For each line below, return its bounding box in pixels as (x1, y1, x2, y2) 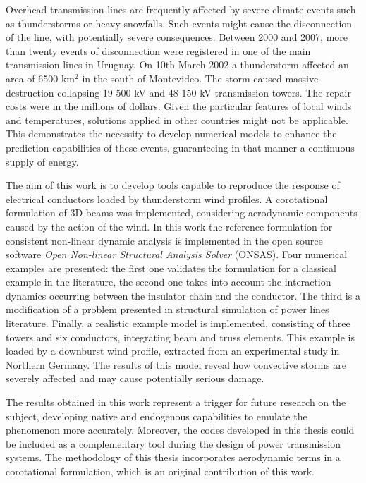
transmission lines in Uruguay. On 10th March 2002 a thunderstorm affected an (6, 57, 349, 72)
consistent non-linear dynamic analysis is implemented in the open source (6, 233, 323, 247)
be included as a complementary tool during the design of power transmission (6, 436, 341, 451)
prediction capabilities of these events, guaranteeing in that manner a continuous (6, 140, 355, 154)
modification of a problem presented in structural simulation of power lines (6, 302, 329, 317)
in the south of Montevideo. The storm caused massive (82, 71, 319, 85)
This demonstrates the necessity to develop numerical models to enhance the (6, 126, 337, 141)
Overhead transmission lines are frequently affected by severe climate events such (6, 2, 356, 16)
